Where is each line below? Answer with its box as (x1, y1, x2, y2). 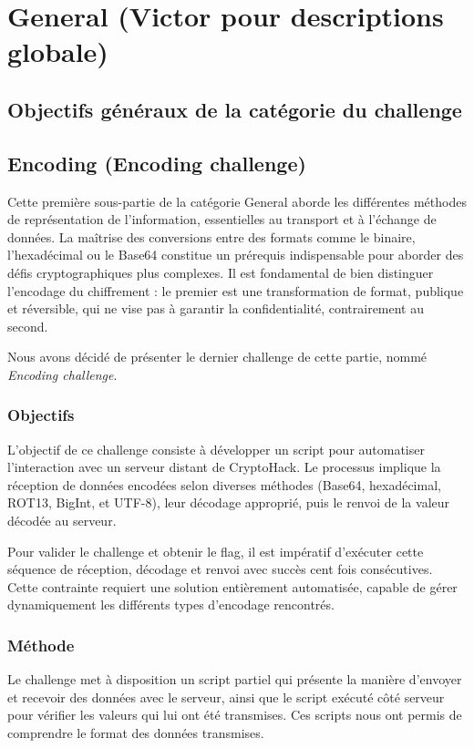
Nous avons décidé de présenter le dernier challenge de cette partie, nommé (7, 347, 428, 366)
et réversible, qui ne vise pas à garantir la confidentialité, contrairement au (7, 299, 425, 318)
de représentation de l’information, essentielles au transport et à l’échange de (7, 210, 437, 229)
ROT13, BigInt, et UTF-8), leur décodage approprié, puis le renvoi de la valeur (7, 493, 450, 512)
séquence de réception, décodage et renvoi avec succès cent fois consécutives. (7, 559, 433, 579)
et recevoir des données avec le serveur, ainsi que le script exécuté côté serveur (7, 687, 445, 706)
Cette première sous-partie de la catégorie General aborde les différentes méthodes (7, 191, 467, 210)
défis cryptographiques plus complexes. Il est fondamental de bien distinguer (7, 262, 434, 282)
